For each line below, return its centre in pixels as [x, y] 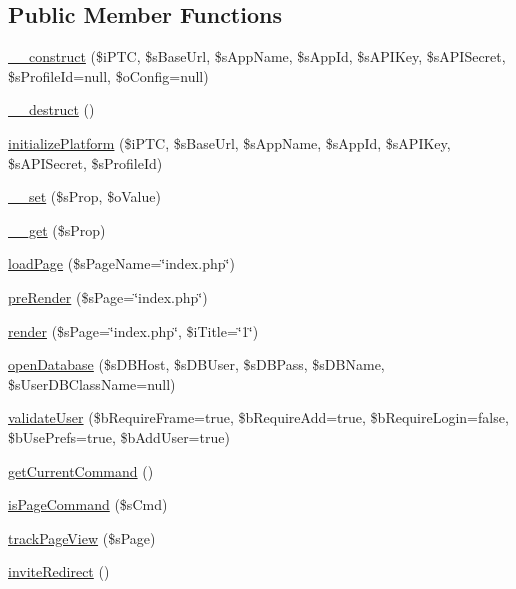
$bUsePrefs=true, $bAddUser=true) [119, 436]
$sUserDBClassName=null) [92, 383]
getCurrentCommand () [81, 470]
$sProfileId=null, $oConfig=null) [108, 75]
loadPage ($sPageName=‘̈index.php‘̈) [121, 263]
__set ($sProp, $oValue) [84, 196]
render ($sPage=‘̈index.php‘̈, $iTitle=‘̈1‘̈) [133, 330]
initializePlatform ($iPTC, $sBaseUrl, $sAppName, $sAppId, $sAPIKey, [229, 142]
